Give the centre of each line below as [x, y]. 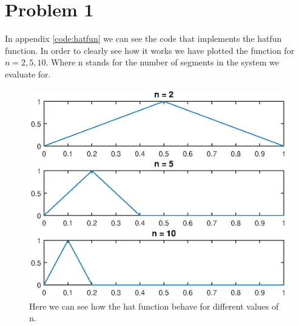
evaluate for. [28, 74]
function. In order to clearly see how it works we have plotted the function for [150, 50]
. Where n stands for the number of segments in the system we [162, 62]
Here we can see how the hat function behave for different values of [154, 306]
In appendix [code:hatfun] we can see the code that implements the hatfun [143, 38]
